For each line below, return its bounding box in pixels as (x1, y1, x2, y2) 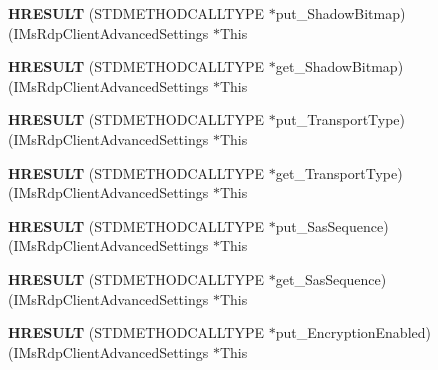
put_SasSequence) (275, 215, 389, 236)
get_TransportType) (275, 162, 403, 183)
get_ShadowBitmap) (275, 56, 404, 77)
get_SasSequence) (275, 268, 387, 289)
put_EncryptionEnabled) (275, 322, 431, 343)
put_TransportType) (275, 109, 406, 130)
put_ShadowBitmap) (275, 3, 406, 23)
